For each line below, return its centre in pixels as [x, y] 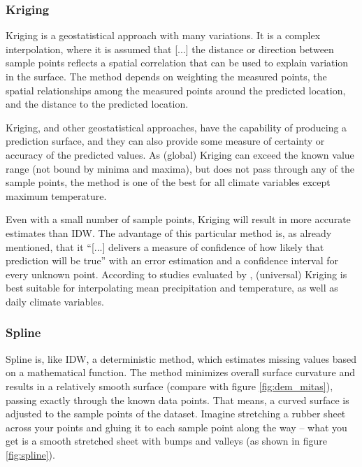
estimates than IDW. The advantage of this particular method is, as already [169, 232]
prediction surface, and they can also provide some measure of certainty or [165, 141]
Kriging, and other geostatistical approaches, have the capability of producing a [176, 127]
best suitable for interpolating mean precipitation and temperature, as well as [172, 288]
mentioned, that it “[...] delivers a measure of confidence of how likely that [165, 246]
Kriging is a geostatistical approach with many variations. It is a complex [163, 35]
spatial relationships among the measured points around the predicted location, [176, 90]
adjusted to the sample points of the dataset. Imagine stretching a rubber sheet [176, 414]
